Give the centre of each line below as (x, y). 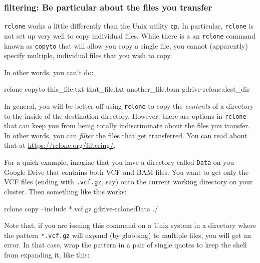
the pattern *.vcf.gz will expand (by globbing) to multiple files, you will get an (127, 235)
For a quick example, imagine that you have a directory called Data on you (119, 162)
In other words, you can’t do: (49, 72)
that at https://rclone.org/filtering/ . (60, 145)
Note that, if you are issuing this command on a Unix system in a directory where (130, 225)
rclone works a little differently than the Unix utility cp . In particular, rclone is (129, 26)
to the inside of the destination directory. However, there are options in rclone (125, 115)
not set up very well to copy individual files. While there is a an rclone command (130, 35)
